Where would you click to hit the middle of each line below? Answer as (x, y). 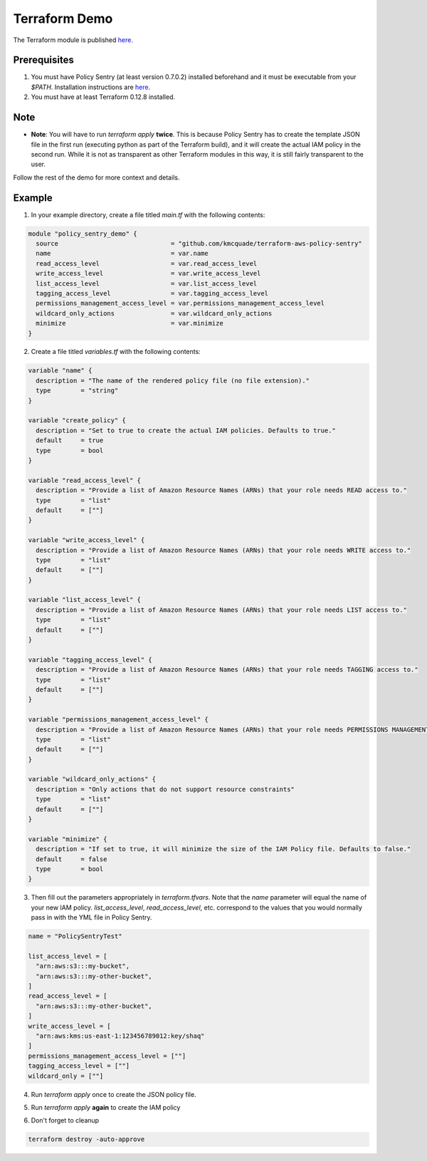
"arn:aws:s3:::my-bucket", (83, 966)
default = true (70, 441)
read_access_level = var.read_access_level (147, 263)
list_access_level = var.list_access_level (147, 283)
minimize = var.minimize (130, 323)
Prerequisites (43, 60)
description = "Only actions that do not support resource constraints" (165, 789)
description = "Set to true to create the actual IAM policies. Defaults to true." (186, 430)
